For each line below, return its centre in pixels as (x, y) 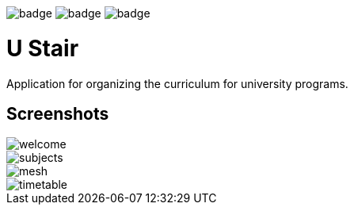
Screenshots (58, 113)
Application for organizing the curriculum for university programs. (177, 83)
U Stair (43, 48)
